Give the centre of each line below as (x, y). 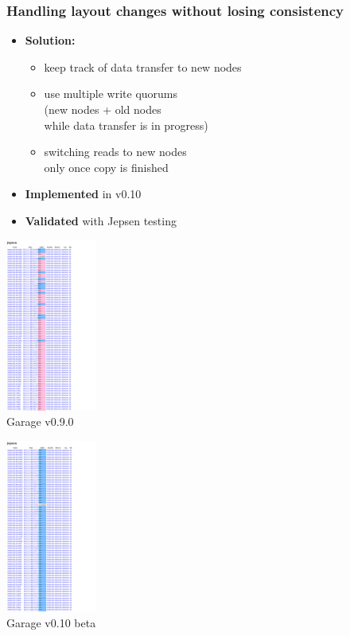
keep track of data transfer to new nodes (143, 66)
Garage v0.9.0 (40, 421)
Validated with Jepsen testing (101, 220)
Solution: (50, 40)
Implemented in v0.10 (83, 194)
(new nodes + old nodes (103, 109)
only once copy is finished (106, 167)
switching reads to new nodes (115, 152)
